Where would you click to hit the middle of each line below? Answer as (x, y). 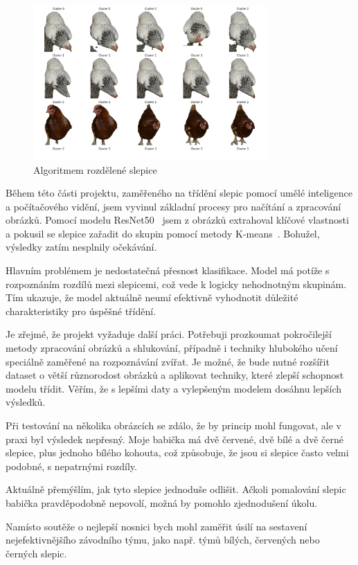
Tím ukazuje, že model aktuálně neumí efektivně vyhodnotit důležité (152, 297)
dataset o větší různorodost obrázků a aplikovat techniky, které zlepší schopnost (175, 375)
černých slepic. (36, 553)
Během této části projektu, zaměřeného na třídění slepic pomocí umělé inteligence (179, 193)
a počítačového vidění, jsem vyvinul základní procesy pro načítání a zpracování (173, 206)
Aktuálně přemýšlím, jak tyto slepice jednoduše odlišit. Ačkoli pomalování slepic (176, 489)
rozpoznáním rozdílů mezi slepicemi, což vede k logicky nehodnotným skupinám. (176, 284)
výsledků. (26, 402)
